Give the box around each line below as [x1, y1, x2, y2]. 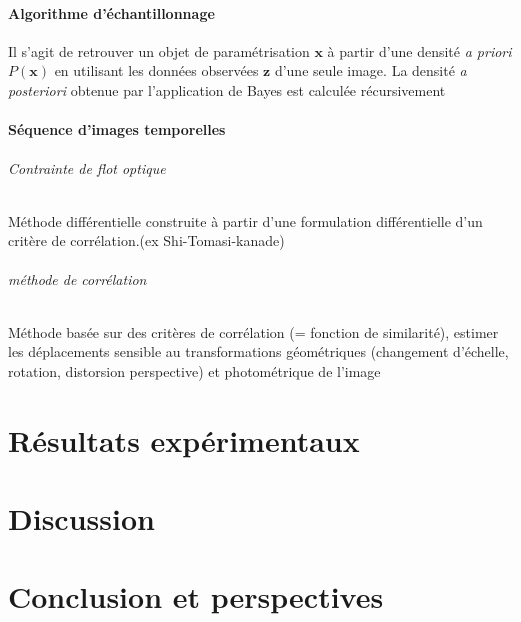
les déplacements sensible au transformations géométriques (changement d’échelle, [8, 341, 509, 362]
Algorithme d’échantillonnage [8, 2, 215, 23]
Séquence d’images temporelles [8, 119, 226, 140]
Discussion [8, 497, 155, 538]
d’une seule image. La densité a [274, 60, 467, 81]
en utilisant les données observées [54, 60, 259, 81]
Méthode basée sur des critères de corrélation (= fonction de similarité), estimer [8, 321, 499, 342]
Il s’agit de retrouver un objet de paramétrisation [8, 40, 310, 61]
